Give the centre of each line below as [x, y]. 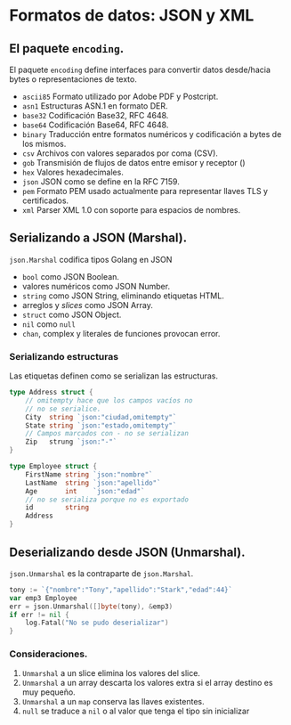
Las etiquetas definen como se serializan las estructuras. [113, 376]
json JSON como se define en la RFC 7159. [101, 182]
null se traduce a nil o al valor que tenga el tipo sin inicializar [136, 711]
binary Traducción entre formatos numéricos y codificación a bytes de [152, 134]
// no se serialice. [63, 409]
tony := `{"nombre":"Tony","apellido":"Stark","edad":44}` [121, 590]
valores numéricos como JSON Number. [96, 286]
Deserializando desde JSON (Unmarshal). [127, 552]
